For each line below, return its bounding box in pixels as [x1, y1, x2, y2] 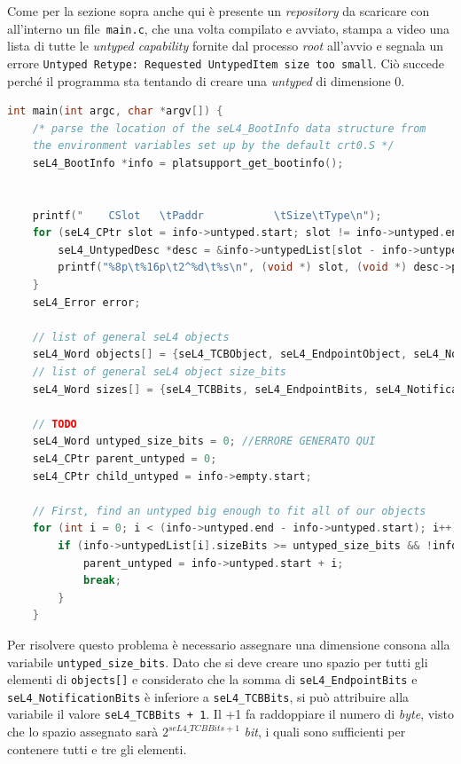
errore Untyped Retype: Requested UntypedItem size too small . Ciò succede [7, 53, 444, 72]
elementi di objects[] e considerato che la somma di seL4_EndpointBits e [7, 670, 418, 689]
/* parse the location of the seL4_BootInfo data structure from [32, 122, 426, 135]
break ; [82, 574, 121, 587]
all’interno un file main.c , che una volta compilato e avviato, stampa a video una [7, 19, 450, 37]
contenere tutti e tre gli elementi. [7, 739, 187, 758]
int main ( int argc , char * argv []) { [7, 105, 223, 118]
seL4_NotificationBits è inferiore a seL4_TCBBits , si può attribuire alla [7, 687, 410, 705]
